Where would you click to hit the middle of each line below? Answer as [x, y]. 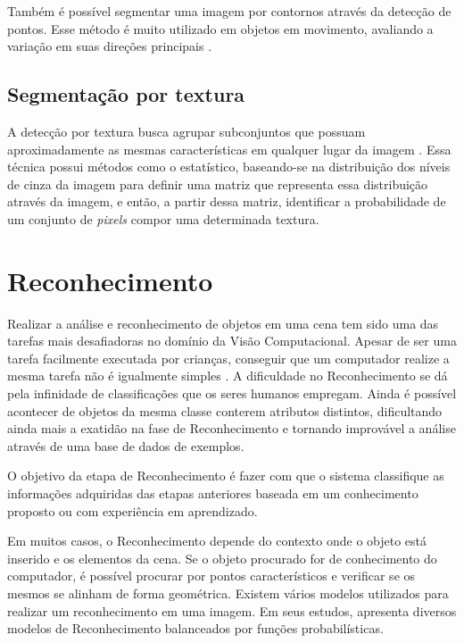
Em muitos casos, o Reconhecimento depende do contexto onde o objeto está [217, 541]
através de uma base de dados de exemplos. [126, 445]
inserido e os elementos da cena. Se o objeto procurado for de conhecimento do [222, 558]
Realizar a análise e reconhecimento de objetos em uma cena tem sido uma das [223, 323]
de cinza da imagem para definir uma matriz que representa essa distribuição [218, 184]
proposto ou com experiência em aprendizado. [133, 510]
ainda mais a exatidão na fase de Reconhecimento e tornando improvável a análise [232, 428]
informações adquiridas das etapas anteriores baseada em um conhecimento [213, 493]
